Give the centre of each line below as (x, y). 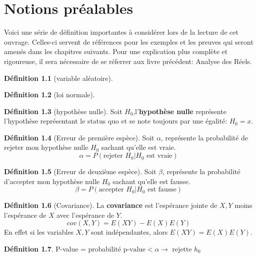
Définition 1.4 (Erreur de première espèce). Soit (79, 137)
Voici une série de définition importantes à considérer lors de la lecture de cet (121, 32)
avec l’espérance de (85, 215)
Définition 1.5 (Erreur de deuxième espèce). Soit (80, 171)
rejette (182, 250)
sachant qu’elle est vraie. (139, 147)
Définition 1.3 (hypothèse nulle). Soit (63, 111)
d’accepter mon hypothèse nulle (52, 181)
